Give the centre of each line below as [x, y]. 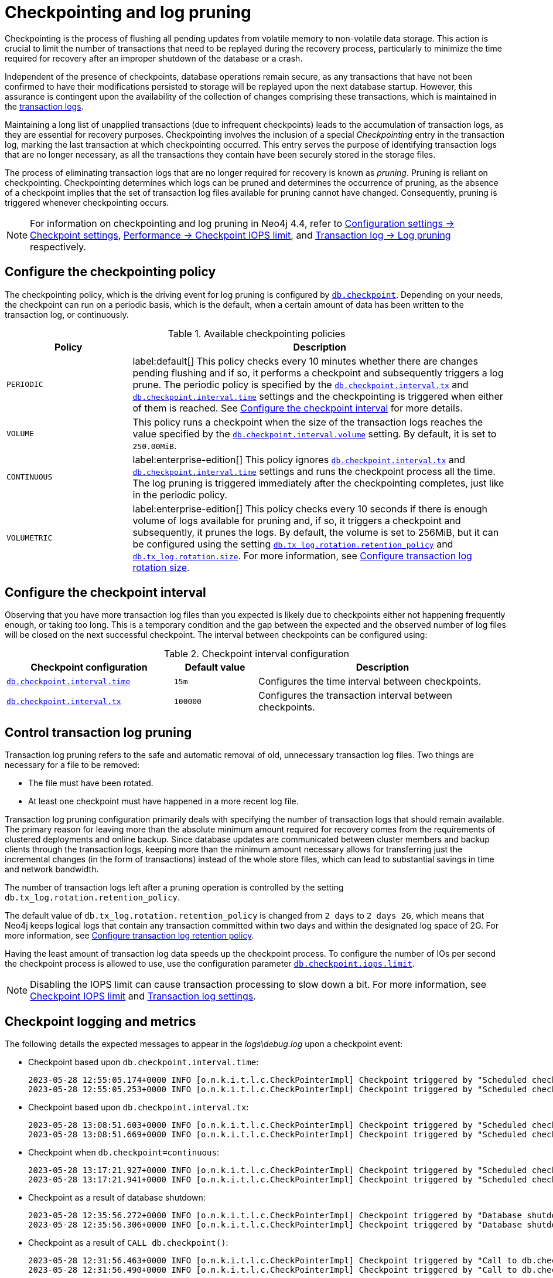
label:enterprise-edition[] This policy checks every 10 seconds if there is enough [310, 509]
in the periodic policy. [180, 494]
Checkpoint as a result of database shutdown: [117, 1198]
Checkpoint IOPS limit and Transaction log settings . [143, 996]
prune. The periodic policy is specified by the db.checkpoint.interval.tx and [301, 384]
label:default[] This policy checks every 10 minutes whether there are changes [305, 361]
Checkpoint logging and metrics [100, 1021]
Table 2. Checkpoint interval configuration [257, 654]
